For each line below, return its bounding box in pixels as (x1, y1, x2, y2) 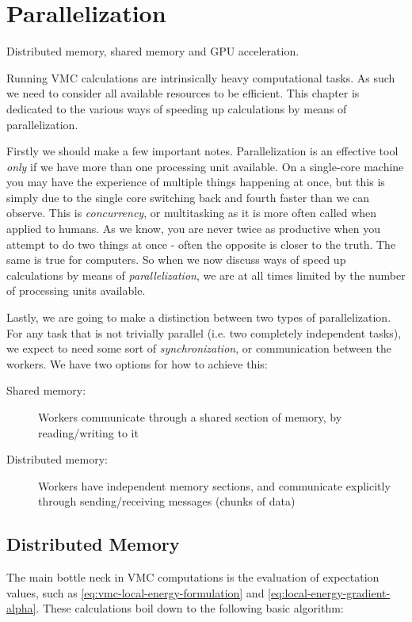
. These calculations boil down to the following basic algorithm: (36, 600, 344, 616)
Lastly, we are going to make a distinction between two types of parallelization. (6, 309, 391, 326)
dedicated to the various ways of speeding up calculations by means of (6, 100, 347, 116)
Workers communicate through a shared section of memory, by (38, 409, 342, 425)
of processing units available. (6, 282, 146, 299)
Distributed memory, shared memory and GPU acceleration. (6, 43, 299, 59)
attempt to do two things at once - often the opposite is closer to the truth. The (6, 235, 396, 252)
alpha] (6, 600, 36, 616)
